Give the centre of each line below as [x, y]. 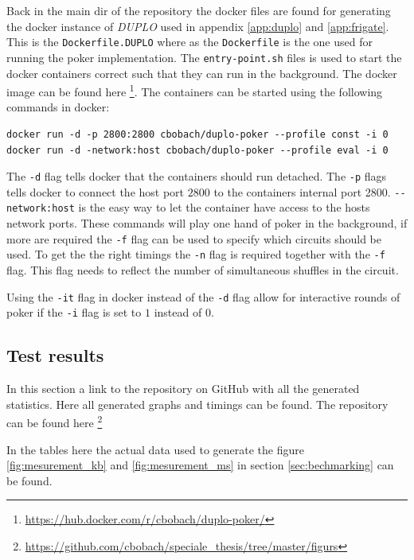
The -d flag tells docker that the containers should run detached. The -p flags [197, 176]
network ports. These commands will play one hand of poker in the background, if [207, 223]
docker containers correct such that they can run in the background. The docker [202, 73]
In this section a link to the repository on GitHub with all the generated [183, 389]
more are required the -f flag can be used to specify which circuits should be [194, 238]
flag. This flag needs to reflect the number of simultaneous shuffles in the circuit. [203, 270]
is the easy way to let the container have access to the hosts [224, 207]
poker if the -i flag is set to [74, 312]
